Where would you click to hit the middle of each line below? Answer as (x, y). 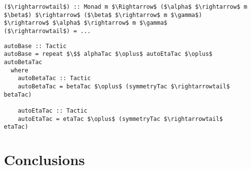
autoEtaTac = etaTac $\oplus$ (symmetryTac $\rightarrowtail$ (120, 119)
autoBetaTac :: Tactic (54, 78)
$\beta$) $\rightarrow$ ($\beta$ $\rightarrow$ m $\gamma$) (103, 15)
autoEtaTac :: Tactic (52, 110)
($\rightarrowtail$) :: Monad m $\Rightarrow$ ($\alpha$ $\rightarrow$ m (126, 7)
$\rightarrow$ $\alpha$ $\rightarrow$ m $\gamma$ (86, 23)
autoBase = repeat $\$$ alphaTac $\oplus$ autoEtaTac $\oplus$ (108, 54)
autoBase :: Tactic (35, 46)
